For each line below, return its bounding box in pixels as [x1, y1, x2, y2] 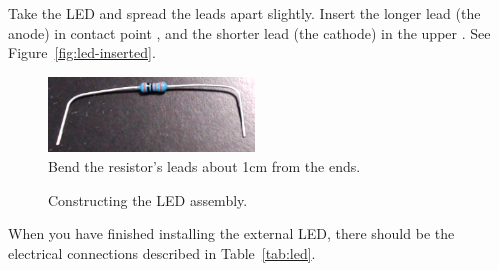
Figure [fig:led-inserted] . [8, 42, 156, 63]
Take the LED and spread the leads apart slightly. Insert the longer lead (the [8, 3, 481, 23]
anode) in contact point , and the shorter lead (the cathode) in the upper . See [8, 22, 491, 43]
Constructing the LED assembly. [48, 189, 248, 210]
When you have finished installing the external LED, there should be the [8, 223, 455, 244]
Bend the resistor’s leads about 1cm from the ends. [48, 155, 361, 176]
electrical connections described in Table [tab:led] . [8, 242, 316, 263]
